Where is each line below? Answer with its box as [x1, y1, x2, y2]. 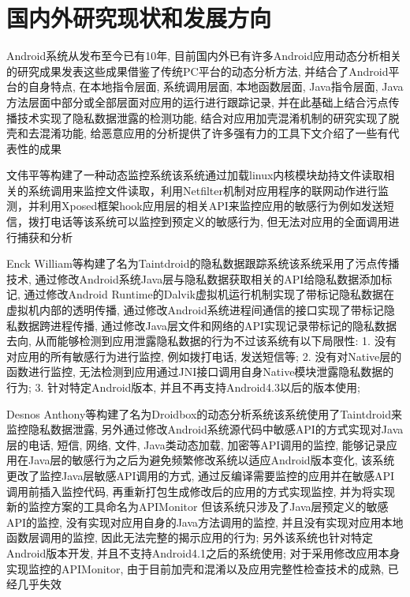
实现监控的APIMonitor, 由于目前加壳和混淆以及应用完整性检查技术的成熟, [6, 560, 384, 576]
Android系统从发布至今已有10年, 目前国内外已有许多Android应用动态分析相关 [6, 47, 402, 64]
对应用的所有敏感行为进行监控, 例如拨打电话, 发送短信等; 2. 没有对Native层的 [6, 347, 402, 364]
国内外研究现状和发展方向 [6, 2, 272, 34]
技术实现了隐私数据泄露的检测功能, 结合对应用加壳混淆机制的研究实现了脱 [17, 109, 400, 126]
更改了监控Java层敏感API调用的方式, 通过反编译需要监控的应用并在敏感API [6, 467, 395, 483]
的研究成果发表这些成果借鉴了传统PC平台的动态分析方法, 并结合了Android [6, 62, 389, 79]
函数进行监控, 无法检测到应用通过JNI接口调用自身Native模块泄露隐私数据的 [6, 363, 394, 380]
